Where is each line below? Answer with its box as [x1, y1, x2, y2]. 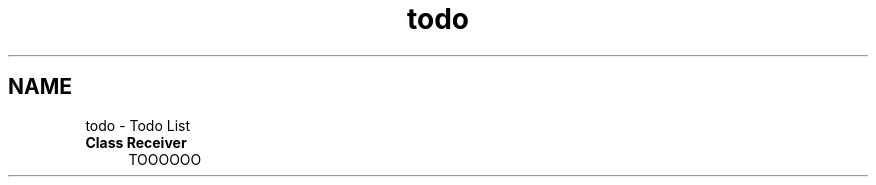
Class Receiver [85, 133, 187, 151]
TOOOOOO [128, 150, 202, 168]
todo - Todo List [85, 116, 191, 134]
